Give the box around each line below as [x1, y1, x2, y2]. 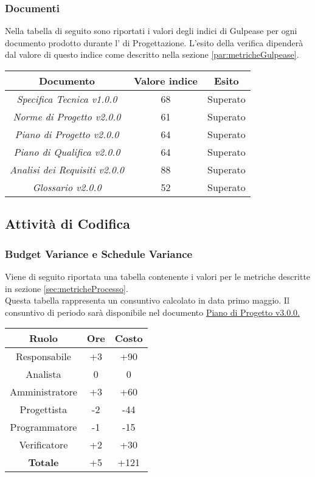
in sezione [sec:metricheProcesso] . [5, 282, 128, 294]
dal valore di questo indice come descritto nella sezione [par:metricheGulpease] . [5, 48, 299, 61]
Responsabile [16, 349, 71, 364]
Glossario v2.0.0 [32, 180, 102, 194]
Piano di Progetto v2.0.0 [15, 127, 119, 141]
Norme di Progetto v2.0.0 [13, 110, 121, 124]
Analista [26, 367, 61, 381]
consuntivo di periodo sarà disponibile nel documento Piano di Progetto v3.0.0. [5, 305, 300, 318]
